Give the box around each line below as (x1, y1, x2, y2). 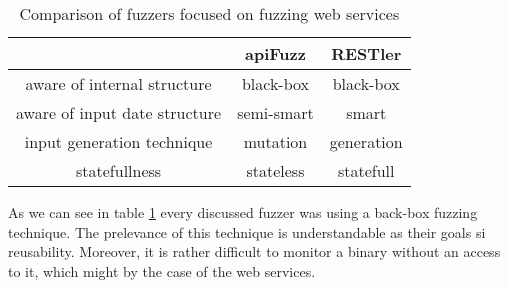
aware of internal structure (25, 72, 212, 95)
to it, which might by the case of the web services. (8, 260, 316, 281)
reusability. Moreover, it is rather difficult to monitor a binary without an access (8, 241, 501, 262)
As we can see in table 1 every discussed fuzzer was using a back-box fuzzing (8, 202, 478, 222)
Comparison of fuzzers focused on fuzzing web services (19, 2, 400, 25)
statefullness (75, 159, 162, 182)
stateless (246, 159, 305, 182)
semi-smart (237, 101, 314, 124)
